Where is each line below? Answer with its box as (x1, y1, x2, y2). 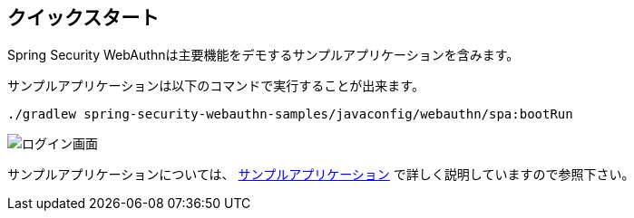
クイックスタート (7, 6, 160, 29)
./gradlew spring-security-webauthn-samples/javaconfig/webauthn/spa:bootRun (7, 107, 573, 122)
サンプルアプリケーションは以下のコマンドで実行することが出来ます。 (7, 78, 424, 94)
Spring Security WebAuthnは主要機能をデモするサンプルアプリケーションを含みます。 (7, 47, 520, 63)
